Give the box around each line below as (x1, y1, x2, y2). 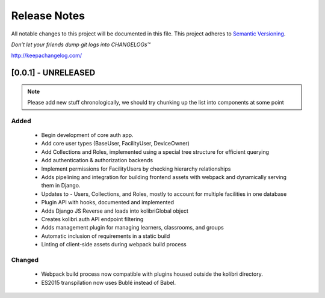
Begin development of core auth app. (41, 132, 134, 139)
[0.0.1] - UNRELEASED (11, 68, 96, 78)
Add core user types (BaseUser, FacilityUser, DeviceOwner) (41, 140, 190, 147)
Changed (11, 255, 39, 264)
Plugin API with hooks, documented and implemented (41, 199, 175, 206)
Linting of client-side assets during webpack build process (41, 241, 187, 248)
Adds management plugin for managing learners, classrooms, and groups (41, 224, 224, 231)
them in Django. (41, 182, 81, 189)
